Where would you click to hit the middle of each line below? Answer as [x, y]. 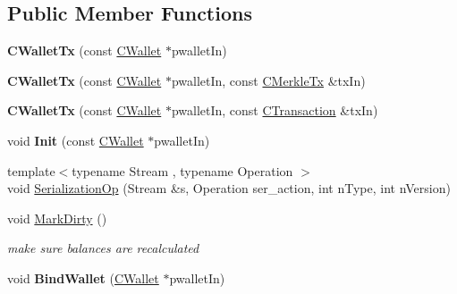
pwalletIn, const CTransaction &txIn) [275, 110]
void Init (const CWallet [76, 140]
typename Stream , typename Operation [182, 170]
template [31, 170]
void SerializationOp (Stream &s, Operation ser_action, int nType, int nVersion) [229, 188]
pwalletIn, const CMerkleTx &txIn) [268, 80]
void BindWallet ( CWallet [83, 277]
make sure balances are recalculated [103, 248]
